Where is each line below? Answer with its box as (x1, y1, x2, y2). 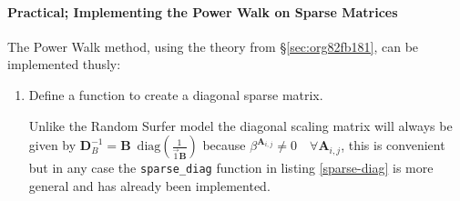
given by (28, 136, 77, 155)
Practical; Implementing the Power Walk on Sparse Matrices (7, 2, 398, 21)
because (202, 136, 246, 155)
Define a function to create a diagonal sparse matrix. (28, 85, 323, 104)
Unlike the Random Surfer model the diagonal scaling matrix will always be (28, 116, 453, 135)
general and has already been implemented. (28, 176, 271, 195)
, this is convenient (341, 136, 445, 155)
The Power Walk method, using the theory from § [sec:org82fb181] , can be (7, 36, 419, 55)
